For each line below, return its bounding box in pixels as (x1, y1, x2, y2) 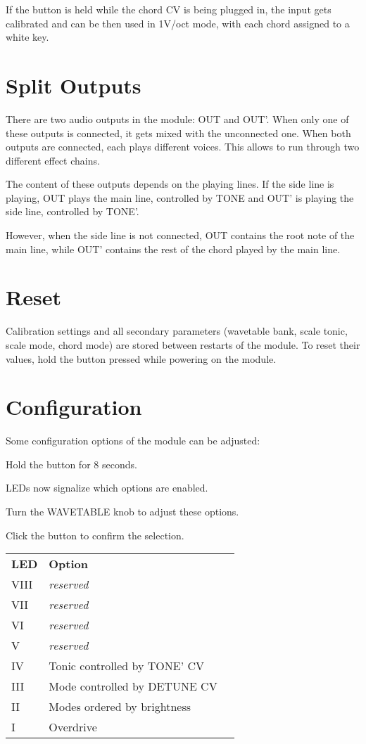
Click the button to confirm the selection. (6, 527, 184, 542)
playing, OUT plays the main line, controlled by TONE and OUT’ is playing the (6, 190, 354, 205)
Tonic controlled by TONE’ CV (49, 658, 205, 674)
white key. (6, 30, 49, 44)
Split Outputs (6, 70, 141, 99)
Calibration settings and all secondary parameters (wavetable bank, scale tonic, (6, 323, 348, 338)
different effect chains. (6, 153, 100, 167)
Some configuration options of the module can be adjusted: (6, 433, 260, 448)
